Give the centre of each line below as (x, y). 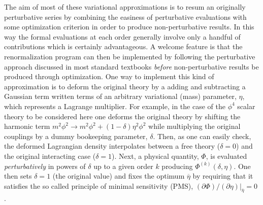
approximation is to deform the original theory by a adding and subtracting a (125, 86)
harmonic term (27, 126)
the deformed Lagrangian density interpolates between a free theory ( (112, 146)
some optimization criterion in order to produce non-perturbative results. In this (129, 27)
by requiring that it (223, 176)
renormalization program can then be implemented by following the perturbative (130, 56)
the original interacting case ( (50, 156)
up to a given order (123, 166)
